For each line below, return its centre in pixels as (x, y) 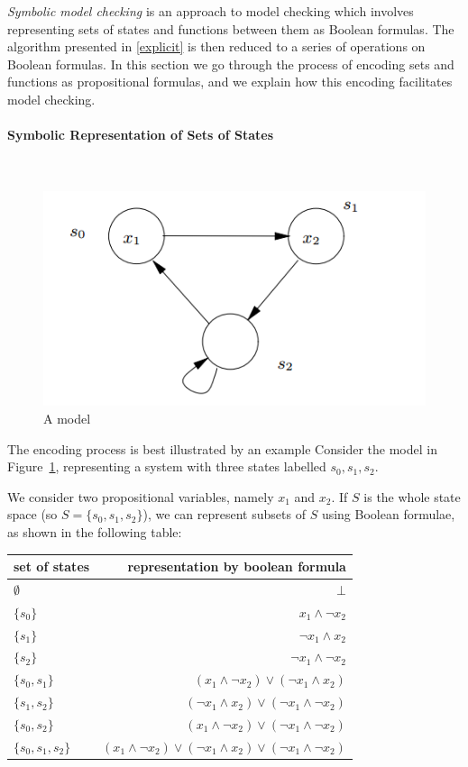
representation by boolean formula (237, 566)
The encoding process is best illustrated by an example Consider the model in (222, 448)
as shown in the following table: (95, 532)
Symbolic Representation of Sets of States (141, 135)
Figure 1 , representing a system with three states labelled (167, 466)
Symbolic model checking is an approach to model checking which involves (211, 11)
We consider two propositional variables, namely (141, 496)
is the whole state (412, 496)
